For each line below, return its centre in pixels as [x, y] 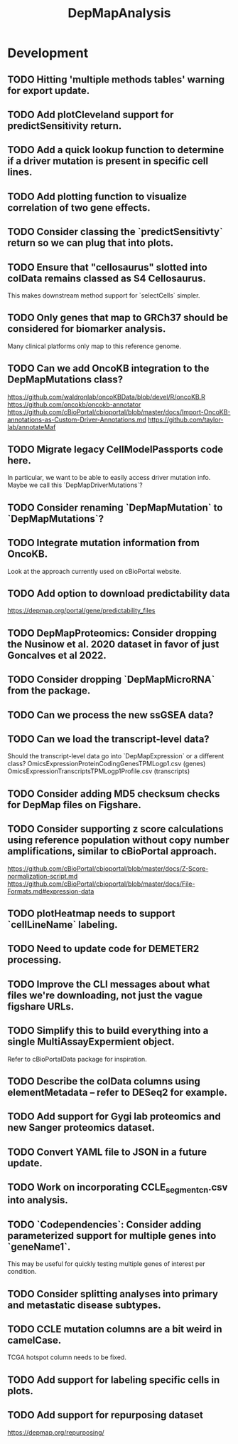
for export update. [49, 90]
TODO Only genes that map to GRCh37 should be [118, 318]
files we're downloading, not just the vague [105, 995]
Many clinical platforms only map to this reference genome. [94, 346]
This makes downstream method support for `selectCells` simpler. [104, 295]
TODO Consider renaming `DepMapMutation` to [115, 507]
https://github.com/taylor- [186, 419]
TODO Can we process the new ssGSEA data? [111, 715]
